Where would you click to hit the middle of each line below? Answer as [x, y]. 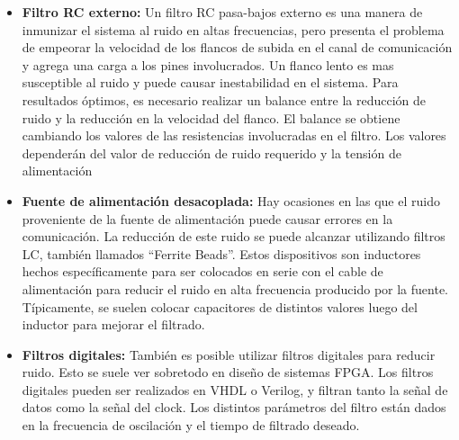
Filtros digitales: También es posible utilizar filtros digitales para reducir [229, 354]
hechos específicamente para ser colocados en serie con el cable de [202, 271]
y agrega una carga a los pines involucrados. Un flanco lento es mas [208, 64]
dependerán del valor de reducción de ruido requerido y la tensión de [211, 153]
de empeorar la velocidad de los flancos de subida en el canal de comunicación [237, 47]
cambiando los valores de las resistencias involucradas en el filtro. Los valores [234, 135]
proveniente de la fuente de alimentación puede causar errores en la [207, 218]
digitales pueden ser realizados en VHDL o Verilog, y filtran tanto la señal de [235, 389]
